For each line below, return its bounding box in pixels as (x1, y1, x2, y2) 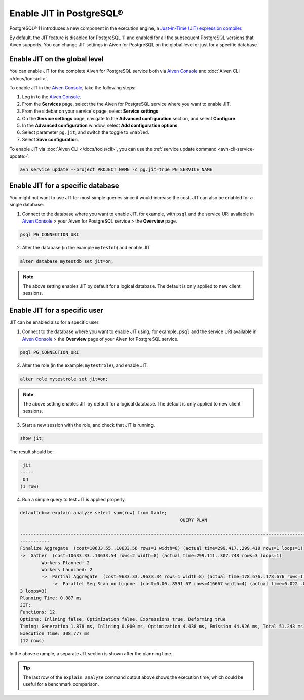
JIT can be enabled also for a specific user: (9, 319, 100, 325)
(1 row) (20, 483, 39, 489)
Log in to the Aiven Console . (22, 94, 81, 100)
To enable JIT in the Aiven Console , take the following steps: (9, 85, 136, 91)
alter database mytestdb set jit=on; (20, 259, 114, 264)
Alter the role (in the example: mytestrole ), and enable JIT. (22, 362, 148, 369)
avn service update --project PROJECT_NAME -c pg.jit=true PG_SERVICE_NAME (20, 166, 213, 172)
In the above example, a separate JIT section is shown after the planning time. (9, 650, 172, 656)
